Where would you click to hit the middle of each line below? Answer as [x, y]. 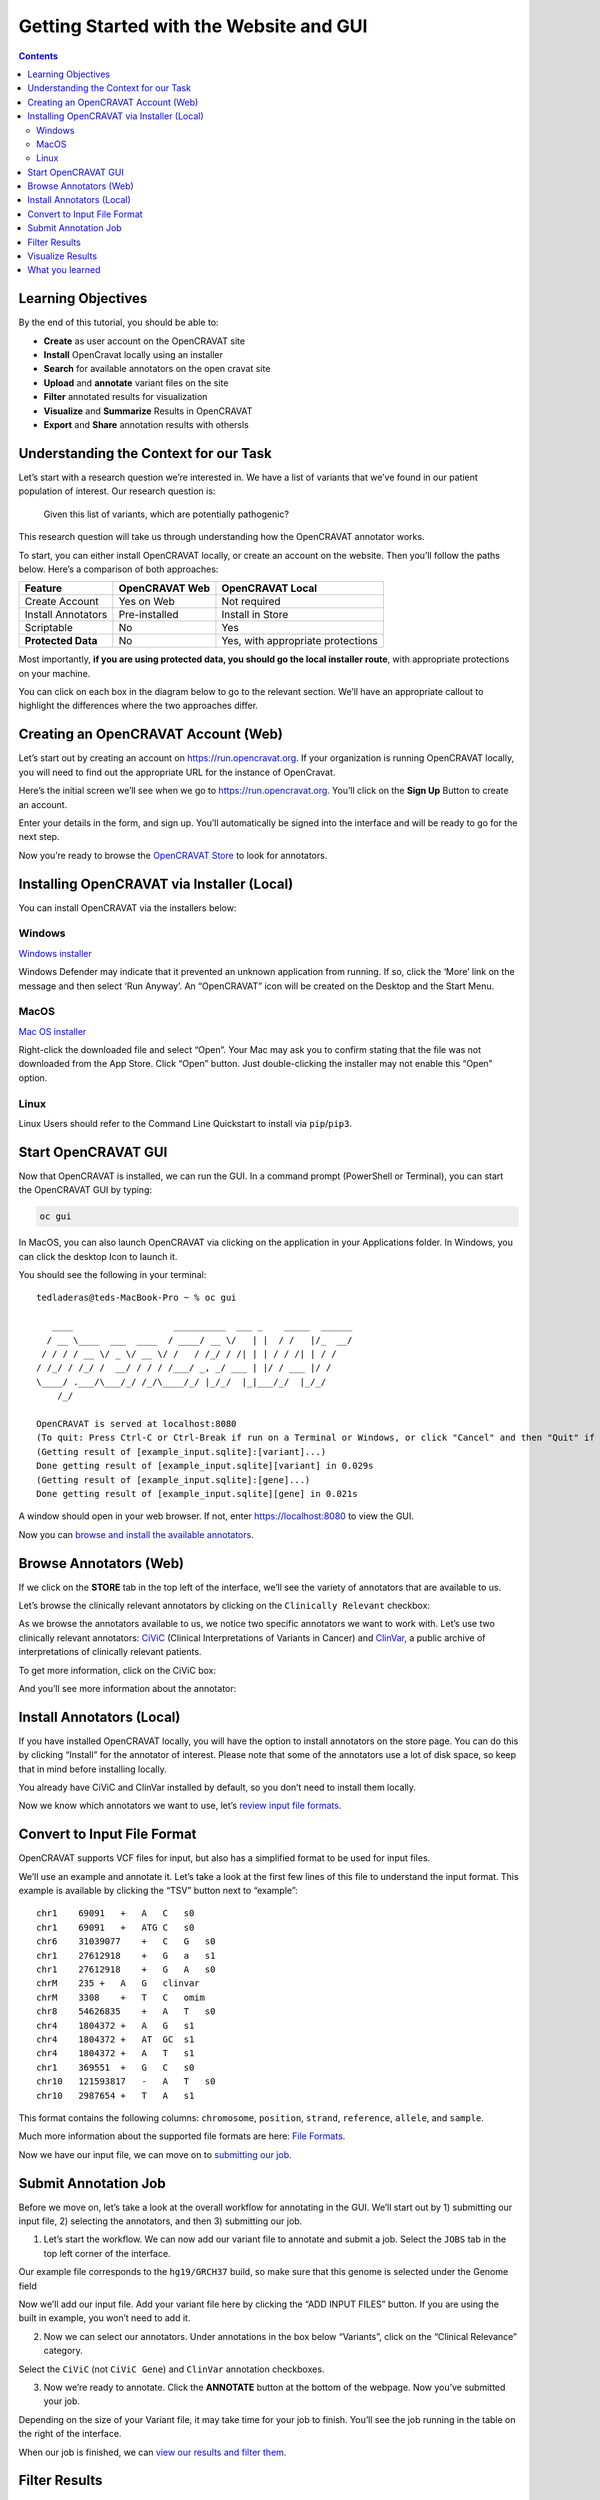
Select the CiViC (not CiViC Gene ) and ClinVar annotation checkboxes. [171, 2369]
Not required [251, 602]
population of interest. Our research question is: [117, 491]
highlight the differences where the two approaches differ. [138, 706]
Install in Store [255, 615]
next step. [39, 837]
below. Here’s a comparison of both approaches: [118, 569]
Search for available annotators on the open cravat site [157, 369]
